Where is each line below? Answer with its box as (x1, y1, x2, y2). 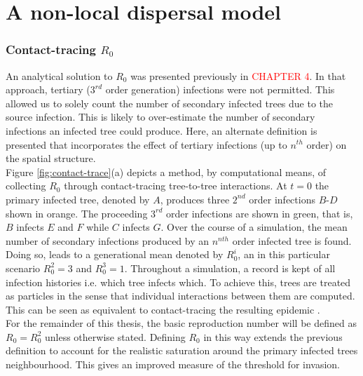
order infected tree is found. (232, 233, 352, 248)
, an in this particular (238, 247, 330, 262)
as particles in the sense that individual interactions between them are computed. (6, 288, 355, 303)
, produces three (160, 192, 230, 206)
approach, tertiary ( (6, 82, 90, 97)
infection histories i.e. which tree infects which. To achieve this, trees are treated (6, 274, 351, 289)
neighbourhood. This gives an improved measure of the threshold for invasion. (6, 357, 341, 372)
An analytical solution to (6, 68, 113, 83)
